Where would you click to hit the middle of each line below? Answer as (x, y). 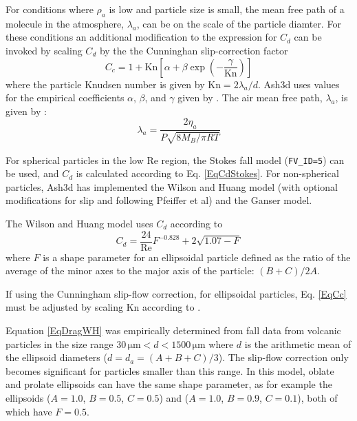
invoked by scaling (44, 50)
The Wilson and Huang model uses (79, 224)
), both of (317, 398)
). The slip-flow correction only (283, 357)
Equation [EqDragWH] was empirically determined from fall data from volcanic (173, 330)
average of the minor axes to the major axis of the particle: (130, 270)
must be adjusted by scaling (64, 307)
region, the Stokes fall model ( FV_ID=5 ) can (253, 160)
